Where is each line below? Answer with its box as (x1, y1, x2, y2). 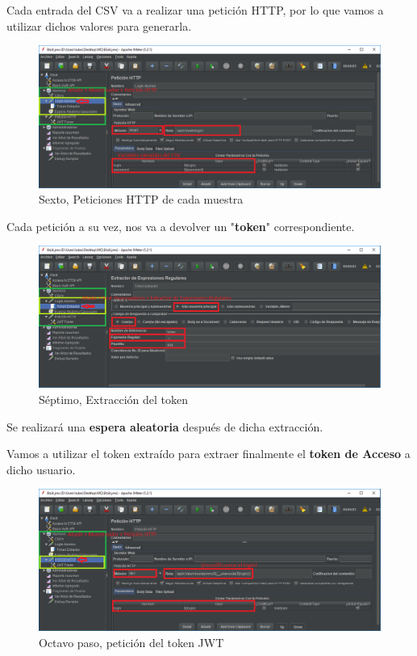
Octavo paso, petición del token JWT (39, 633, 224, 650)
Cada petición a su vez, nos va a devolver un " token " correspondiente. (6, 217, 355, 234)
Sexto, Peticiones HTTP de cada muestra (39, 191, 244, 208)
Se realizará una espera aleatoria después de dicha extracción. (6, 418, 323, 435)
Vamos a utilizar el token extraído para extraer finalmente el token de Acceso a (6, 445, 411, 462)
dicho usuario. (6, 460, 76, 477)
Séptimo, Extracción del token (39, 390, 188, 407)
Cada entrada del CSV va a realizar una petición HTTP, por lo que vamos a (6, 2, 384, 18)
